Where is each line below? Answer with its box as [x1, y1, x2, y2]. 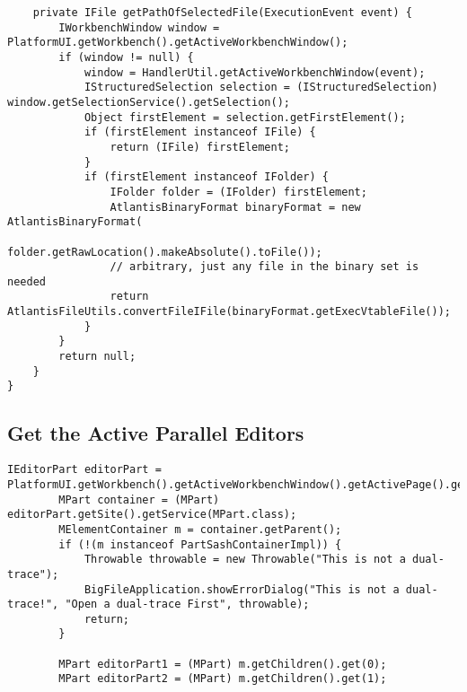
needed [7, 275, 46, 288]
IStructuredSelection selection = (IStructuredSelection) [84, 81, 438, 94]
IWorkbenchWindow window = [58, 21, 220, 34]
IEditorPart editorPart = [7, 463, 162, 477]
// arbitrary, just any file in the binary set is [110, 260, 419, 274]
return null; [58, 350, 137, 364]
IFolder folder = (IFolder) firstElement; [110, 185, 367, 198]
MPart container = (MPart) [58, 493, 220, 506]
